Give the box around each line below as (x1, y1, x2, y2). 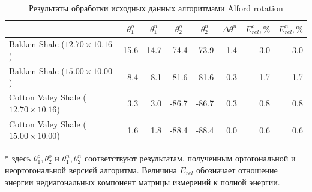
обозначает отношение (196, 164, 278, 176)
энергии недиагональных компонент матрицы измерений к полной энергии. (5, 175, 280, 188)
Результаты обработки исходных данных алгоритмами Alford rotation (29, 2, 283, 14)
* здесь (5, 152, 31, 164)
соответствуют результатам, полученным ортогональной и (84, 152, 296, 164)
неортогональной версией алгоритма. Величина (5, 164, 177, 176)
